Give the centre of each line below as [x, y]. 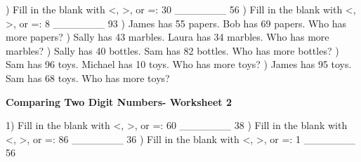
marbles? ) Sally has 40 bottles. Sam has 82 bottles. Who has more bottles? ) [172, 50]
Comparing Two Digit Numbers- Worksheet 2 [119, 101]
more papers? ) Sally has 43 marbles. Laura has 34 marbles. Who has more [168, 37]
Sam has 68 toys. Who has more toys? [88, 77]
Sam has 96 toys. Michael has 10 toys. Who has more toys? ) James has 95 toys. [179, 64]
